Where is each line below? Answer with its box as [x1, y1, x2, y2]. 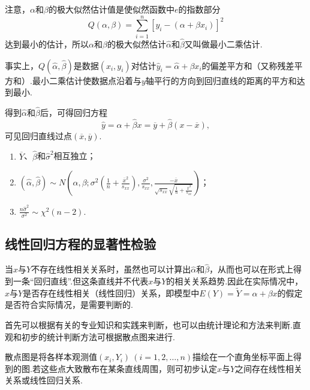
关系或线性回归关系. [5, 374, 83, 386]
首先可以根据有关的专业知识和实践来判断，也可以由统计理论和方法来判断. [5, 318, 293, 331]
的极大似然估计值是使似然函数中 [48, 3, 174, 15]
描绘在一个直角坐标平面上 [192, 350, 294, 363]
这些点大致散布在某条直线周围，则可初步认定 [40, 362, 217, 374]
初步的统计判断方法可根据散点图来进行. [21, 330, 175, 343]
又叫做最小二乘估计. [184, 37, 263, 50]
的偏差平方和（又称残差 [201, 59, 294, 71]
